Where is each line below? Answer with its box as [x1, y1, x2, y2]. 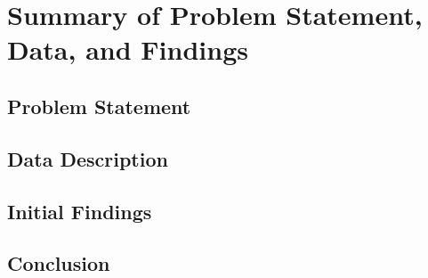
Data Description [7, 144, 168, 172]
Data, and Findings [7, 31, 248, 68]
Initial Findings [7, 197, 152, 225]
